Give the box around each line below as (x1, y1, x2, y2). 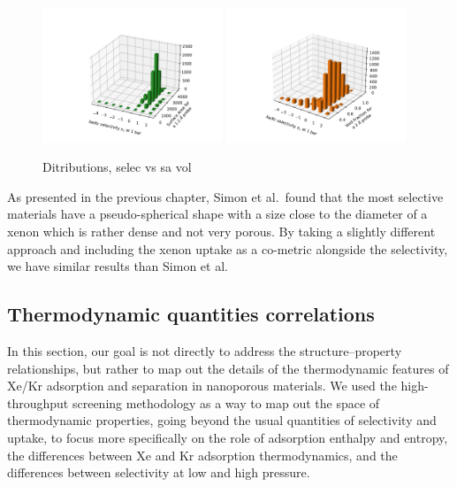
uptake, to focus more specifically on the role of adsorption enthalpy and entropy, (7, 428, 448, 446)
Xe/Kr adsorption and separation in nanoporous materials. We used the (7, 376, 397, 395)
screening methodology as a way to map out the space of (72, 393, 380, 412)
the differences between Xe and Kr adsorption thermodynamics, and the (7, 445, 398, 464)
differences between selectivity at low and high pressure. (7, 463, 310, 482)
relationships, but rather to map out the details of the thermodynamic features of (7, 359, 449, 377)
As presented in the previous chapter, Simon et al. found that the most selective (7, 187, 444, 205)
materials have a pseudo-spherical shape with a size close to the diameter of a (7, 205, 428, 223)
